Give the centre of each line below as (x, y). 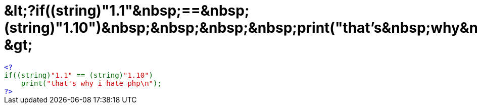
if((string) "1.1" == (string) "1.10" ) (79, 75)
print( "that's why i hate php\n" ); (91, 83)
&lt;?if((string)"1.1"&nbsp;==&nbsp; (127, 11)
